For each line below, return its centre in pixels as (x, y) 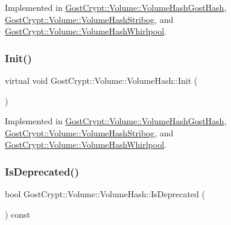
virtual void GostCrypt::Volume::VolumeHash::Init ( (101, 80)
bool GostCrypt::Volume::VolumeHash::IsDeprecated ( (105, 194)
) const (18, 214)
